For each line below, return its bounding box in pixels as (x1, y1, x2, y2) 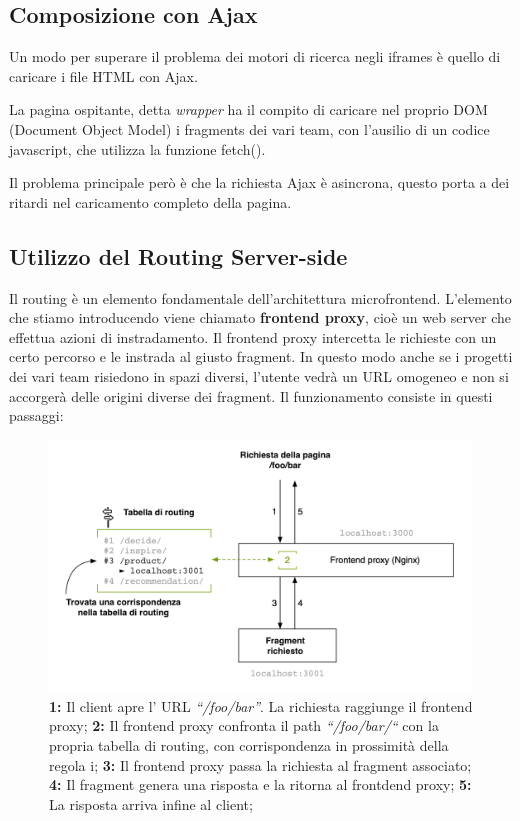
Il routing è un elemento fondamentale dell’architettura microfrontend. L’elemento (9, 287, 512, 308)
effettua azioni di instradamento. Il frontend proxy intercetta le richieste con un (9, 326, 497, 347)
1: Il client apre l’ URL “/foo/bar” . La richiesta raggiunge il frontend (49, 695, 473, 716)
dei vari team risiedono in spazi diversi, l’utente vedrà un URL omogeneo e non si (9, 365, 509, 386)
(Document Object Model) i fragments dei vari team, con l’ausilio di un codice (9, 118, 490, 139)
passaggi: (9, 405, 64, 426)
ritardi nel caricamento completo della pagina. (9, 191, 292, 212)
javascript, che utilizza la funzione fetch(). (9, 138, 266, 159)
